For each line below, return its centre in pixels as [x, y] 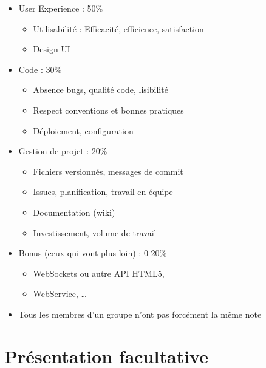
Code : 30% [40, 69]
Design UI [52, 49]
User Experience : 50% [61, 8]
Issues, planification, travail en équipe [103, 192]
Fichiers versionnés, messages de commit [108, 171]
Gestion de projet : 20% [63, 151]
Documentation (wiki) [74, 212]
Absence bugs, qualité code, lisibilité [101, 90]
